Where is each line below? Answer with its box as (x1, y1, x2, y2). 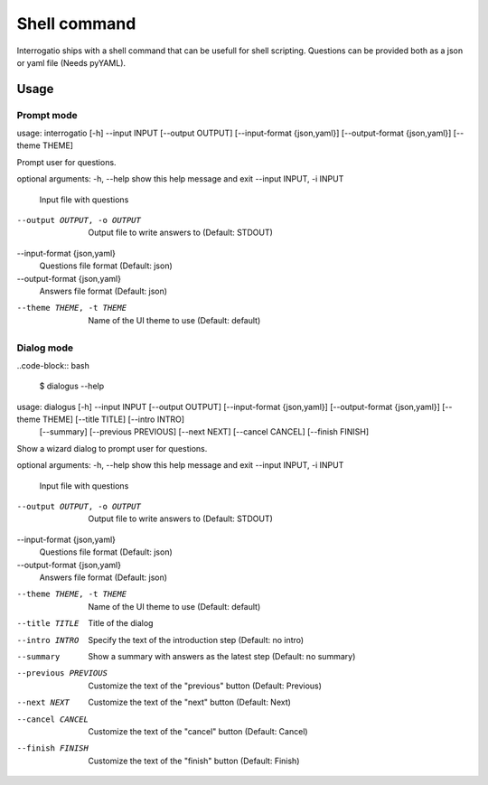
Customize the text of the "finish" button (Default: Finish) (88, 755, 300, 766)
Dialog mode (16, 341, 74, 354)
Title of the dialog (88, 618, 154, 629)
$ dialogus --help (39, 380, 105, 392)
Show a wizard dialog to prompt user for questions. (16, 443, 208, 453)
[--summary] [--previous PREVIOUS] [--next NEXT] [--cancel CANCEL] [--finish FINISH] (39, 426, 370, 437)
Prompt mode (16, 108, 79, 121)
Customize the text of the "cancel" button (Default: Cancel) (88, 725, 308, 736)
